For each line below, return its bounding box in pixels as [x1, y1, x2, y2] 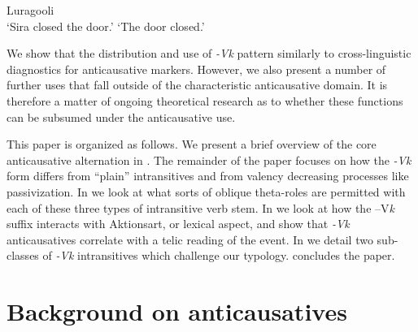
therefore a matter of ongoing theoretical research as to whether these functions [7, 92, 403, 109]
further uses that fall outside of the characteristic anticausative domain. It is [7, 76, 388, 93]
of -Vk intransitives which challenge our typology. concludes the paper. [42, 247, 395, 264]
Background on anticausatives [7, 295, 347, 328]
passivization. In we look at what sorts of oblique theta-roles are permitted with [7, 183, 406, 200]
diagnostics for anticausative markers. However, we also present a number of [7, 60, 386, 77]
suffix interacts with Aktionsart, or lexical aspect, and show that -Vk [7, 215, 350, 232]
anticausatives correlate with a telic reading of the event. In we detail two [7, 231, 373, 248]
